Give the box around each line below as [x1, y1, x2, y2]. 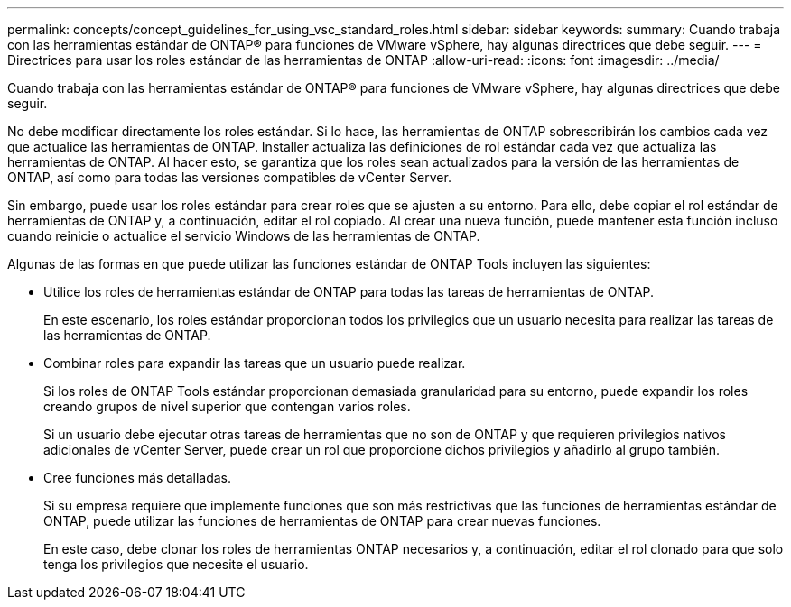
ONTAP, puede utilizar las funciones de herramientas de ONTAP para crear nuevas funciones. [43, 513, 601, 529]
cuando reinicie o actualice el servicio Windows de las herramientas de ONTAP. [7, 228, 480, 244]
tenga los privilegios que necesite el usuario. [43, 556, 309, 572]
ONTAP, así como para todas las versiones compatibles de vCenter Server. [7, 170, 451, 185]
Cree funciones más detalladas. [43, 470, 231, 485]
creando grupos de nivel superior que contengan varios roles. [43, 399, 411, 414]
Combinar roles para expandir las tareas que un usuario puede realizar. [43, 355, 466, 371]
